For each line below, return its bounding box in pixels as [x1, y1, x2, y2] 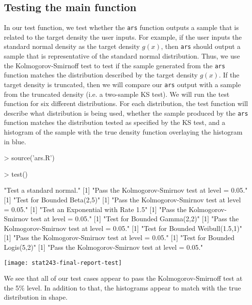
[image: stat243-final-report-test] [4, 259, 122, 266]
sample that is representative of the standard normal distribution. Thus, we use [4, 51, 240, 61]
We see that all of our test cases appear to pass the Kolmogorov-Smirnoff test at [4, 273, 243, 283]
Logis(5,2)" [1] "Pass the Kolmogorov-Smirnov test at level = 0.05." [4, 242, 203, 252]
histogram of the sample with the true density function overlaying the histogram [4, 127, 243, 137]
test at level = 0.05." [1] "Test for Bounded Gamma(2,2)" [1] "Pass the [31, 213, 239, 224]
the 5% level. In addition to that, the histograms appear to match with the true [4, 282, 241, 292]
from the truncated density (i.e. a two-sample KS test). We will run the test [4, 89, 230, 99]
